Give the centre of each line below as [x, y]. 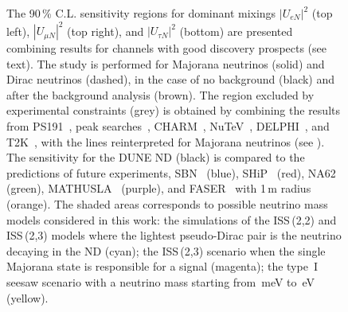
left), [18, 31]
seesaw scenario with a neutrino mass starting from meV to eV [161, 282]
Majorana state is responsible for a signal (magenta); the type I [162, 266]
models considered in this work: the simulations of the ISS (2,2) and [172, 219]
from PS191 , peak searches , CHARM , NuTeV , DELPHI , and [168, 126]
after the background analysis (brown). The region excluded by [160, 94]
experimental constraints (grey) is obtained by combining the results [173, 110]
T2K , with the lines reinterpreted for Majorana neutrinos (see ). [166, 141]
